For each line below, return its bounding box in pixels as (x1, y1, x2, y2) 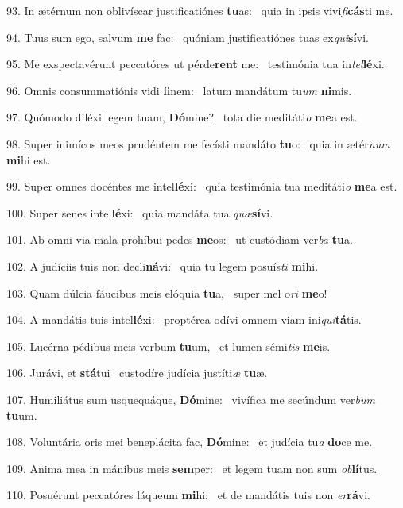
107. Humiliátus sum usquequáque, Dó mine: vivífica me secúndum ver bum (6, 391, 375, 407)
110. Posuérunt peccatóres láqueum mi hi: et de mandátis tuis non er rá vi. (6, 487, 370, 503)
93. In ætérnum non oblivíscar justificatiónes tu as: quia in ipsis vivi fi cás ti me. (6, 2, 393, 18)
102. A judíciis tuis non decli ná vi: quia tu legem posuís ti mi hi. (6, 257, 319, 274)
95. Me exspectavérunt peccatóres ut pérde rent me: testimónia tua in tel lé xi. (6, 56, 385, 72)
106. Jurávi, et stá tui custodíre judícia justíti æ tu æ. (6, 364, 268, 381)
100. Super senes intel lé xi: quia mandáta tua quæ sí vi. (6, 204, 273, 221)
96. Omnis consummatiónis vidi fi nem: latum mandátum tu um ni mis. (6, 82, 352, 98)
